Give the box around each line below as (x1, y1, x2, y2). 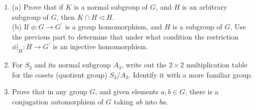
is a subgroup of (172, 21, 222, 32)
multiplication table (186, 59, 247, 70)
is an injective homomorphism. (53, 41, 148, 52)
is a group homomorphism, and (65, 21, 162, 32)
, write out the (121, 59, 167, 70)
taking (113, 96, 134, 106)
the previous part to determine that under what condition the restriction (12, 31, 239, 42)
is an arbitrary (182, 2, 228, 12)
